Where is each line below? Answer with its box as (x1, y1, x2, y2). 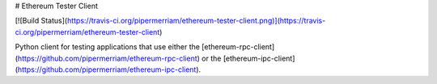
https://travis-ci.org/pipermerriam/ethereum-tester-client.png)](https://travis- (66, 16, 326, 26)
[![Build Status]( (15, 16, 68, 26)
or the (201, 53, 222, 63)
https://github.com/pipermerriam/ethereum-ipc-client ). (17, 65, 202, 74)
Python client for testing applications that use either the (15, 42, 200, 52)
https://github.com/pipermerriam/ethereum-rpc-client (17, 53, 197, 63)
